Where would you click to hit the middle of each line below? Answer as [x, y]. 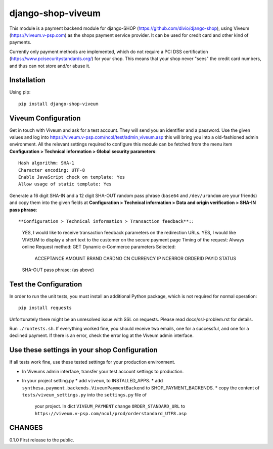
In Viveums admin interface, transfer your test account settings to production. [103, 371]
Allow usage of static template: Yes [65, 184]
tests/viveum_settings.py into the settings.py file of [84, 394]
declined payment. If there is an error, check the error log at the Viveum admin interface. [102, 335]
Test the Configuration [46, 284]
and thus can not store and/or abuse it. [50, 66]
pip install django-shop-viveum [58, 104]
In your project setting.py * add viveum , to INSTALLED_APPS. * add [93, 381]
